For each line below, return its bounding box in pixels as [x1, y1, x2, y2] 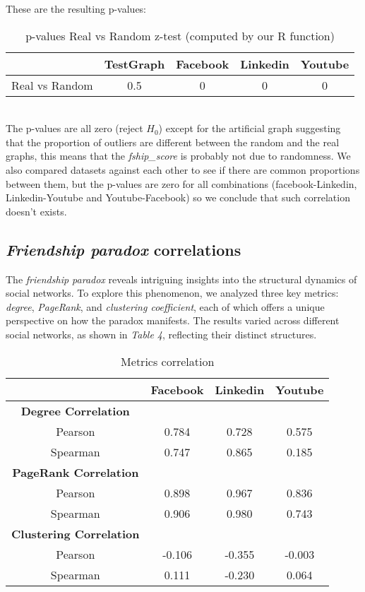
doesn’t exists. [6, 203, 67, 218]
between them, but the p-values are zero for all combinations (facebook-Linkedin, [6, 176, 357, 191]
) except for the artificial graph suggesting [158, 121, 341, 136]
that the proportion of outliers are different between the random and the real [6, 134, 340, 149]
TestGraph [104, 55, 165, 72]
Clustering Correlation [11, 525, 140, 542]
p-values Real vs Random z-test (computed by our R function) [25, 27, 335, 44]
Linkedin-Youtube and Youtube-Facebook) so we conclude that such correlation [6, 190, 350, 205]
